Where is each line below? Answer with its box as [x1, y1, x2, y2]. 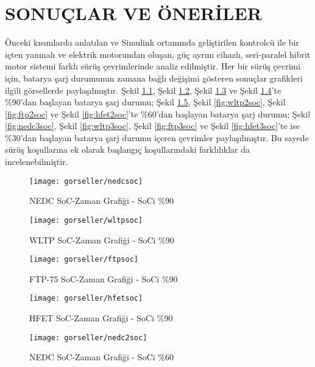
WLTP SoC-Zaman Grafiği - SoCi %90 [29, 233, 174, 246]
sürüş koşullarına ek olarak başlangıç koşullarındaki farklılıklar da [5, 143, 250, 156]
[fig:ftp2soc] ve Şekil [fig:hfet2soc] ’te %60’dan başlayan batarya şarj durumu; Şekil [5, 107, 311, 120]
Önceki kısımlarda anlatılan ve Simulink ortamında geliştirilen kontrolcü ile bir [5, 36, 300, 49]
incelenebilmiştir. [5, 155, 68, 168]
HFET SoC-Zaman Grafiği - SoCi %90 [29, 312, 173, 324]
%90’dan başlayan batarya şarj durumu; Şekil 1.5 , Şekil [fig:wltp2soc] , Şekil [5, 96, 286, 108]
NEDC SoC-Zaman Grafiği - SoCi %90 [29, 194, 174, 207]
